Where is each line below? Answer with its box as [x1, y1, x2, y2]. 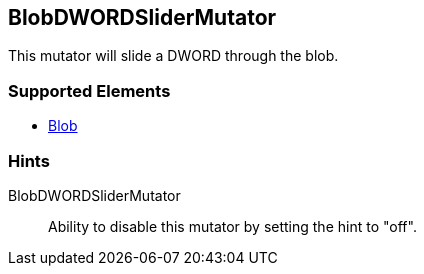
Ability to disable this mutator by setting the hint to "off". [48, 217, 417, 235]
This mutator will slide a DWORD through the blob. [8, 47, 339, 65]
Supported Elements [8, 80, 171, 101]
